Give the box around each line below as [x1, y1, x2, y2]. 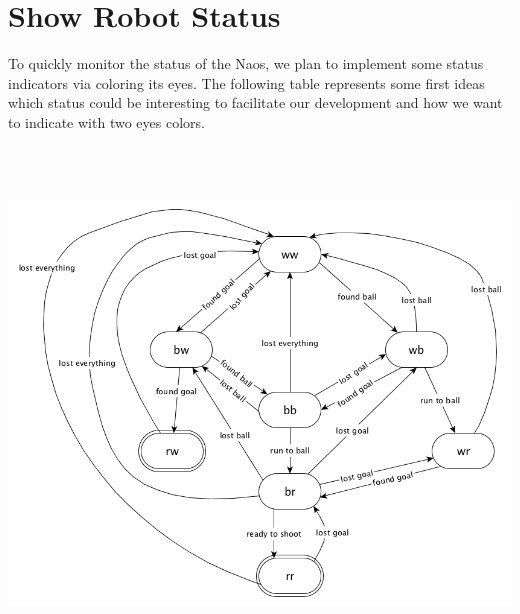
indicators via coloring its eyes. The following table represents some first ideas [8, 72, 485, 93]
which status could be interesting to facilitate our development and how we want [8, 92, 503, 113]
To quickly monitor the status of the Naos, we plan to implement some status [8, 53, 484, 74]
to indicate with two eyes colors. [8, 111, 205, 132]
